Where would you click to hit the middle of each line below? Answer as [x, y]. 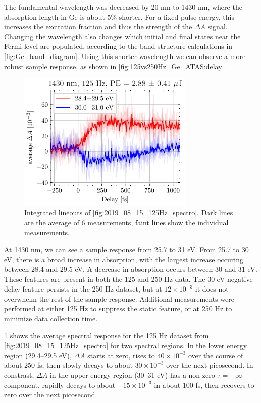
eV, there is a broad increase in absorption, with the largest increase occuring [124, 259]
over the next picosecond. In [210, 365]
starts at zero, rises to [121, 355]
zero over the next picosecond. [51, 395]
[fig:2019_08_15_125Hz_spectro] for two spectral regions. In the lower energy [126, 345]
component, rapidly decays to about [60, 385]
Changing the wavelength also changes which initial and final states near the [122, 36]
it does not [212, 289]
